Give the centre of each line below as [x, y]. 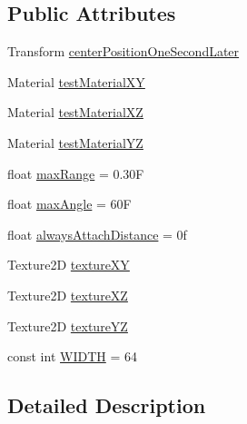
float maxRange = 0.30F [76, 173]
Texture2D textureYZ [68, 325]
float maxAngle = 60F [69, 204]
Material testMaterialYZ [75, 142]
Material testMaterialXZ [75, 112]
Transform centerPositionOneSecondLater [123, 51]
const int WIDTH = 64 [72, 356]
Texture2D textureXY [69, 265]
